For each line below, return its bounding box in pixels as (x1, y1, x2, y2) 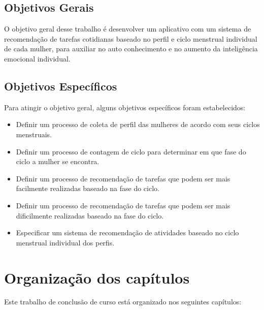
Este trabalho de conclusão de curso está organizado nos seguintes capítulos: (4, 296, 242, 307)
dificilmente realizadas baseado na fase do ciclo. (16, 210, 164, 221)
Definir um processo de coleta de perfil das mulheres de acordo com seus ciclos (16, 119, 260, 130)
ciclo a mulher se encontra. (16, 156, 100, 167)
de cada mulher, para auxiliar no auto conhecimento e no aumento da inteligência (4, 43, 258, 54)
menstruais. (16, 129, 52, 139)
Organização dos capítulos (4, 267, 190, 288)
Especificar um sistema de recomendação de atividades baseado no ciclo (16, 227, 239, 238)
